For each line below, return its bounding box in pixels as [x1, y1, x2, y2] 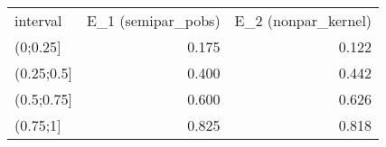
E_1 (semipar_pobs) [87, 10, 221, 31]
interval [14, 10, 62, 31]
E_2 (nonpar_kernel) [234, 10, 372, 31]
